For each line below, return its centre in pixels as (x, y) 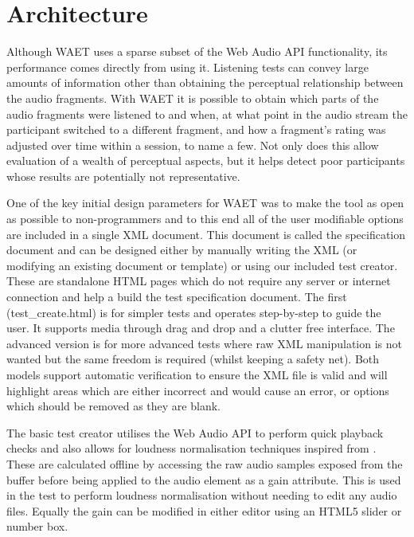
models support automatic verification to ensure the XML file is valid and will (197, 374)
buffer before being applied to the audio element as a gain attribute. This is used (204, 479)
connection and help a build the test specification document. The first (177, 297)
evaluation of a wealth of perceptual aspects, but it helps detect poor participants (206, 161)
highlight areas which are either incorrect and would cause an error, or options (198, 390)
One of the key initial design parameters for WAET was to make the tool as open (205, 203)
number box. (37, 526)
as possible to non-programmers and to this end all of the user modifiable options (205, 219)
